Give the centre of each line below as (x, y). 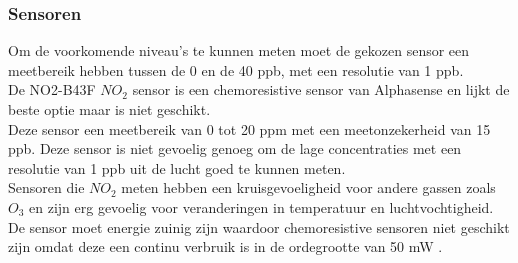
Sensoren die (46, 187)
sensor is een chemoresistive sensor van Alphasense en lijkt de (321, 89)
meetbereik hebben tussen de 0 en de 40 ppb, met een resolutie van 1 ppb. (236, 69)
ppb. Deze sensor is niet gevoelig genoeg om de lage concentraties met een (235, 148)
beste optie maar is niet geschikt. (109, 109)
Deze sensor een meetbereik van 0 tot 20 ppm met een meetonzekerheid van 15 (249, 128)
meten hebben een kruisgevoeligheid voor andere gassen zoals (308, 187)
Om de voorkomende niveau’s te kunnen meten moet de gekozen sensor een (239, 50)
